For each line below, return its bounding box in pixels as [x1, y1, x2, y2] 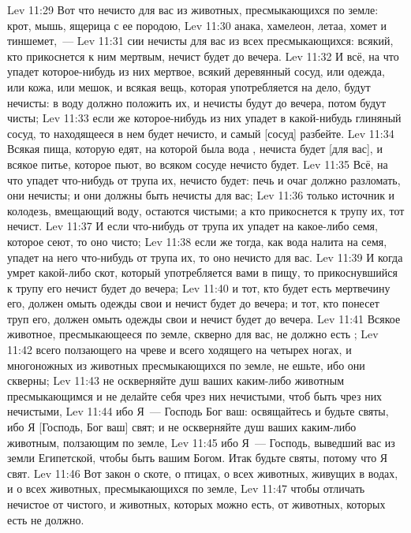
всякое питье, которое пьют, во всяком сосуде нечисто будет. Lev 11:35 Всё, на [7, 155, 388, 172]
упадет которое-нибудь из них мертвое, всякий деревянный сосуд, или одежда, [7, 63, 385, 80]
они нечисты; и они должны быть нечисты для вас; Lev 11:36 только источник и [7, 187, 395, 203]
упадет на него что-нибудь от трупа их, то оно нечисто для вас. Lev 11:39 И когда [7, 248, 403, 265]
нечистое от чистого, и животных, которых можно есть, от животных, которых [7, 496, 386, 512]
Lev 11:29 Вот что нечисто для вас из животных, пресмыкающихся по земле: [7, 2, 379, 17]
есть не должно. [7, 511, 84, 527]
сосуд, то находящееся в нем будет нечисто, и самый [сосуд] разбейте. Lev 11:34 [7, 125, 394, 141]
